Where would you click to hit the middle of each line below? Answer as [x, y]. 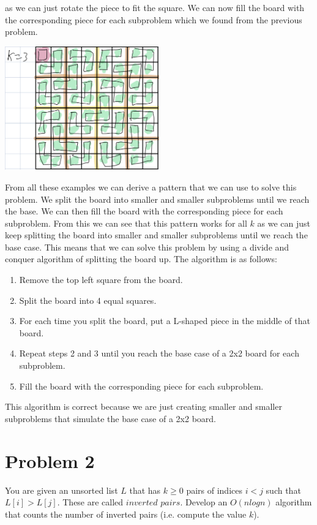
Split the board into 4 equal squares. [88, 300]
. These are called [90, 502]
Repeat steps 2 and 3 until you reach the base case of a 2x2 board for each [159, 353]
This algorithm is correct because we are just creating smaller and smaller [144, 406]
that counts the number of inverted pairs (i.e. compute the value [126, 514]
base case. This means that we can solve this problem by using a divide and [147, 247]
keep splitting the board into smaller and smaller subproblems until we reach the [156, 235]
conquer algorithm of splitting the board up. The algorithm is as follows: [141, 259]
